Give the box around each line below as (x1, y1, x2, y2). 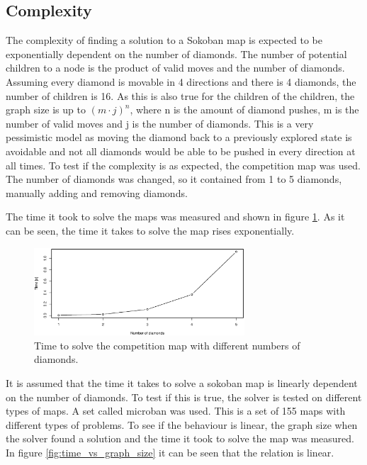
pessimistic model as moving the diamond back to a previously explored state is (6, 130, 352, 145)
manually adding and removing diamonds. (6, 185, 188, 200)
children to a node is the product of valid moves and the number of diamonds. (6, 60, 345, 75)
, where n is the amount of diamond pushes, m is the (130, 102, 359, 117)
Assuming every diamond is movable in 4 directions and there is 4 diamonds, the (6, 74, 356, 89)
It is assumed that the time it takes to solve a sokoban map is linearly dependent (6, 376, 358, 391)
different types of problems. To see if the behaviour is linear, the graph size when (6, 417, 358, 432)
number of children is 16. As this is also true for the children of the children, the (6, 88, 355, 103)
